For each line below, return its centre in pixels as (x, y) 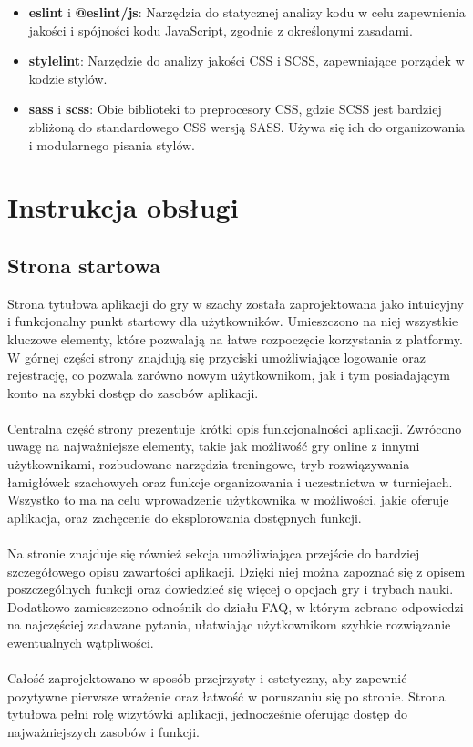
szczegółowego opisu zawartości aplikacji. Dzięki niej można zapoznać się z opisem (236, 571)
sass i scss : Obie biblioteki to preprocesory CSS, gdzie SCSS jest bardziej (235, 109)
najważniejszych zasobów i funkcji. (103, 731)
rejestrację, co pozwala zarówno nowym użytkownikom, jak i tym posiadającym (229, 375)
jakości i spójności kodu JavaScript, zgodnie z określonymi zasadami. (221, 30)
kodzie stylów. (68, 78)
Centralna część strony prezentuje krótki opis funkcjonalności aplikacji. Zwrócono (235, 428)
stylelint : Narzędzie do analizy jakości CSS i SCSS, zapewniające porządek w (247, 61)
